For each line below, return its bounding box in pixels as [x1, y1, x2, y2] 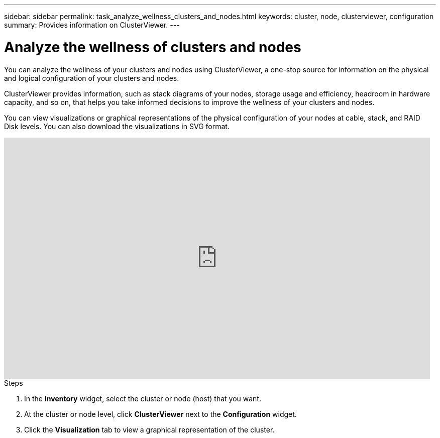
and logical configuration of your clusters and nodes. [4, 73, 179, 82]
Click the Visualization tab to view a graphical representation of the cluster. [24, 425, 275, 434]
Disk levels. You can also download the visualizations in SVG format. [4, 122, 230, 131]
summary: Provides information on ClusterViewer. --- [4, 21, 180, 29]
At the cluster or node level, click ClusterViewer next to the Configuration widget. [24, 409, 297, 418]
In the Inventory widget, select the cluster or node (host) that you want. [24, 394, 261, 403]
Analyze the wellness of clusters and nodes [4, 38, 301, 56]
